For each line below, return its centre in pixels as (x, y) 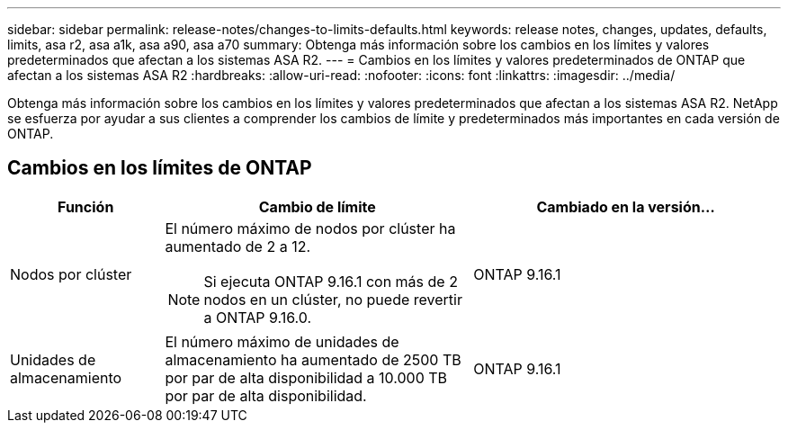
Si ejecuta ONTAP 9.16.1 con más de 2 (331, 281)
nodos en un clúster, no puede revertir (333, 299)
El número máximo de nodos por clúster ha (310, 228)
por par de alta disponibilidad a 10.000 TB (306, 377)
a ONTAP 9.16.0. (258, 317)
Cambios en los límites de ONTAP (160, 168)
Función (86, 206)
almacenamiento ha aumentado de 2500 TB (313, 359)
